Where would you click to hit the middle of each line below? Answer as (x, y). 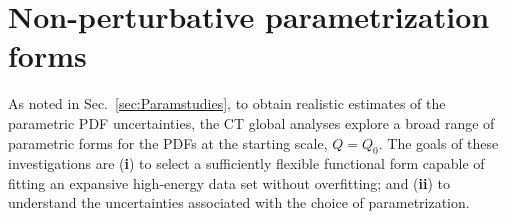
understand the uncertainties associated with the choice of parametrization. (239, 202)
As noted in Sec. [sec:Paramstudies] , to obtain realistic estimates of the (227, 103)
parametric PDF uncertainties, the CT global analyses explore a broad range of (251, 122)
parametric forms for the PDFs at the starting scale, (168, 142)
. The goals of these (438, 142)
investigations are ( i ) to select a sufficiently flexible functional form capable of (246, 163)
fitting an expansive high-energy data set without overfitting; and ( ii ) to (229, 182)
